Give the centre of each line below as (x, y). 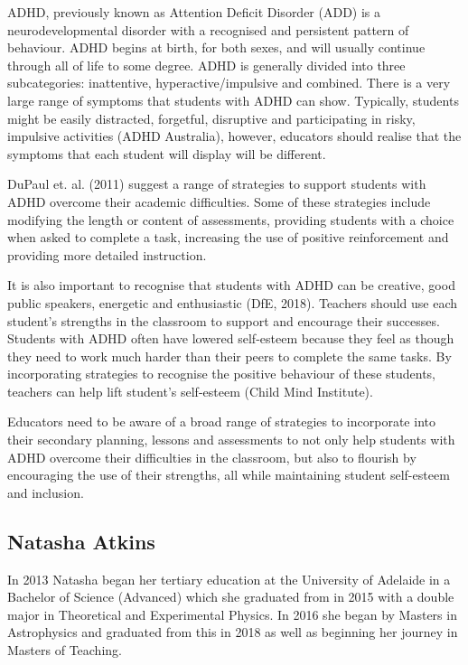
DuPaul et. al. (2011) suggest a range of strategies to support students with (217, 184)
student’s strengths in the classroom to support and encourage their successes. (224, 320)
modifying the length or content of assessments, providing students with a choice (231, 219)
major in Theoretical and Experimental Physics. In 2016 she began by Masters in (232, 614)
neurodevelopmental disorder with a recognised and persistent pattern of (208, 29)
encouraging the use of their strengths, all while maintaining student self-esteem (229, 475)
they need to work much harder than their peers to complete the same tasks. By (229, 356)
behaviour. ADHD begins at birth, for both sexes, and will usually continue (216, 47)
